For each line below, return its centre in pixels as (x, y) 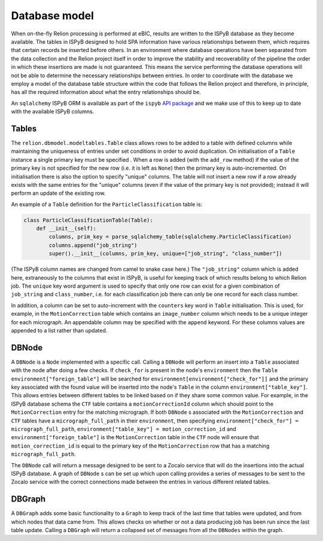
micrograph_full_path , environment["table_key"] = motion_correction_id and (124, 429)
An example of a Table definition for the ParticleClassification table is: (107, 204)
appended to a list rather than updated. (59, 330)
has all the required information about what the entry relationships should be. (106, 92)
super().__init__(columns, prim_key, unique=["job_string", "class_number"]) (165, 254)
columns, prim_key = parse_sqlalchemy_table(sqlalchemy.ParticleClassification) (170, 237)
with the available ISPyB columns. (53, 111)
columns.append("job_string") (93, 245)
